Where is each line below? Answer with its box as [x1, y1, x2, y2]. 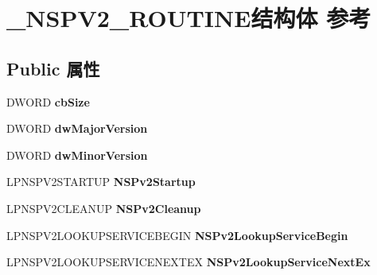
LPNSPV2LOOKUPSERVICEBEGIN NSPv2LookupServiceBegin [6, 227, 348, 243]
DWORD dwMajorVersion [6, 120, 148, 137]
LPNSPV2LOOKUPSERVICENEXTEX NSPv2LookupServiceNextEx [6, 254, 371, 270]
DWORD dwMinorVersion [6, 146, 148, 163]
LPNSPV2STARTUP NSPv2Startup [6, 173, 196, 190]
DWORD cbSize [6, 93, 90, 110]
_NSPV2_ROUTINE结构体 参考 [6, 2, 371, 34]
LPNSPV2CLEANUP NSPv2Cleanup [6, 199, 201, 216]
